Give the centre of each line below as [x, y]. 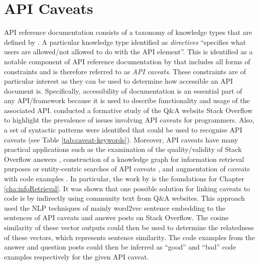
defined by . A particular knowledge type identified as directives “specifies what [125, 42]
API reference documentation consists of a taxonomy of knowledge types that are [128, 32]
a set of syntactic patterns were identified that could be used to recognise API [123, 130]
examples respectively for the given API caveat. [76, 256]
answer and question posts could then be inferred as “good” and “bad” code [120, 247]
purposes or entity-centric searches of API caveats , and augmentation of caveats [127, 169]
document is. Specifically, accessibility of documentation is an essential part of [123, 90]
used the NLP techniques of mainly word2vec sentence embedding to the [115, 207]
